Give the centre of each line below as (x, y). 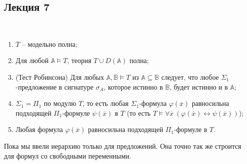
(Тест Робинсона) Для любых (60, 77)
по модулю (60, 103)
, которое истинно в (133, 86)
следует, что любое (190, 77)
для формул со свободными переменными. (68, 155)
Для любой (32, 60)
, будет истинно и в (199, 86)
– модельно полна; (50, 44)
